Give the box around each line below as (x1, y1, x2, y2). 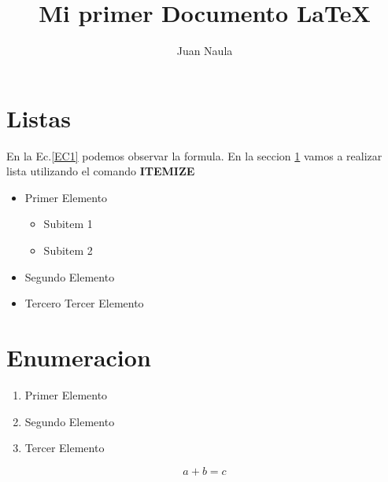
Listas (6, 101, 71, 134)
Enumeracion (6, 341, 151, 373)
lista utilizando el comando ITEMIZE (6, 163, 195, 179)
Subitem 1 (43, 215, 93, 232)
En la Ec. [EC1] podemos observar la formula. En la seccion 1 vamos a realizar (6, 147, 382, 164)
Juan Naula (176, 42, 233, 59)
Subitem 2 (43, 242, 93, 259)
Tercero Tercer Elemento (24, 295, 144, 311)
